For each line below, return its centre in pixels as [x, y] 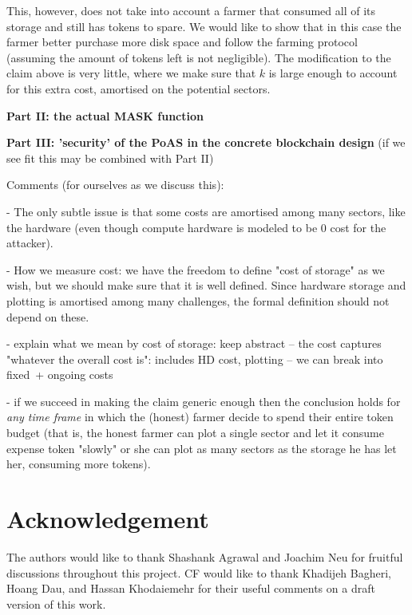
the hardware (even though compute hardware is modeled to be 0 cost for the [196, 227]
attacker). [30, 243]
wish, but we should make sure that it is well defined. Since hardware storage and [206, 285]
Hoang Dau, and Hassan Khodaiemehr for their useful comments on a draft [191, 588]
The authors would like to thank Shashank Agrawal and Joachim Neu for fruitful [205, 556]
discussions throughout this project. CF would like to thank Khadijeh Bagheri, [199, 572]
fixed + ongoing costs [60, 375]
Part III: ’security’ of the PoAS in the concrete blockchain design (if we [206, 142]
